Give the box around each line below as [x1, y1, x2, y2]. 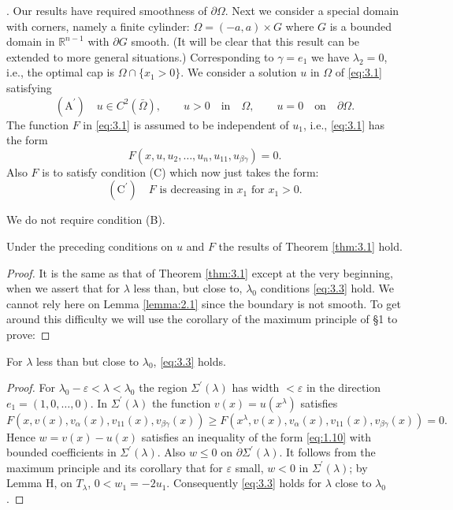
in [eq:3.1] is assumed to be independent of [83, 116, 289, 132]
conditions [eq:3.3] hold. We [260, 280, 394, 296]
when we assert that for [6, 280, 121, 296]
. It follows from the [279, 444, 376, 460]
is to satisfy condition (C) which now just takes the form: [42, 163, 319, 180]
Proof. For [6, 379, 56, 396]
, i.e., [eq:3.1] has [303, 116, 385, 132]
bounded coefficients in [6, 444, 117, 460]
